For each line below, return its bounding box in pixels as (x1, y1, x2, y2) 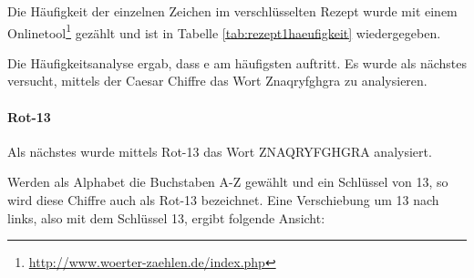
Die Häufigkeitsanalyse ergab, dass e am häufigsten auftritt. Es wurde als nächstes (7, 53, 468, 72)
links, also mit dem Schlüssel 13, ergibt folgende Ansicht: (7, 208, 325, 227)
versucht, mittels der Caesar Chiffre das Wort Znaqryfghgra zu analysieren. (7, 71, 428, 90)
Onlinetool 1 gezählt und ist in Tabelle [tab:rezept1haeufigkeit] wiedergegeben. (7, 20, 441, 42)
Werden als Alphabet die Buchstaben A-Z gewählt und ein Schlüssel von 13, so (7, 172, 448, 191)
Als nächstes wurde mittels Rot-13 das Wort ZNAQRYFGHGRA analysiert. (7, 141, 432, 160)
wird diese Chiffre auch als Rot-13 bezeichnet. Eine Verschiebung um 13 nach (7, 190, 439, 210)
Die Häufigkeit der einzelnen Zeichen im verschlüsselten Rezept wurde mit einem (7, 2, 458, 20)
